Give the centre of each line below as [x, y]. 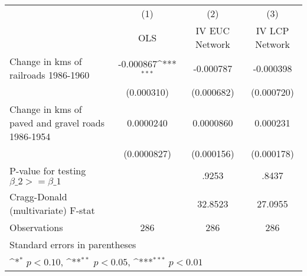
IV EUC [213, 30]
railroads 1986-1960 [50, 75]
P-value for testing [48, 171]
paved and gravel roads [57, 123]
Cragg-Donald [38, 197]
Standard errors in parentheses [73, 244]
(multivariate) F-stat [52, 210]
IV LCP [272, 30]
